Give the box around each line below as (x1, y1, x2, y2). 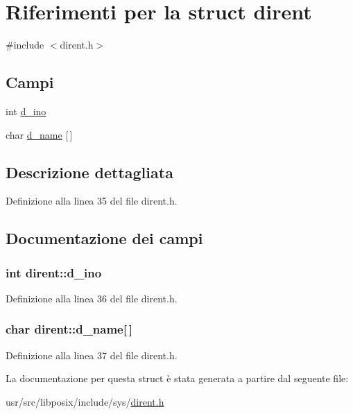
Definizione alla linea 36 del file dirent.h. (6, 291, 178, 305)
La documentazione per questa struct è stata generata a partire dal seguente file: (6, 371, 349, 386)
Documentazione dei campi (6, 227, 203, 249)
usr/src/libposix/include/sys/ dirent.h (6, 394, 164, 408)
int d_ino (6, 103, 46, 118)
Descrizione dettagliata (6, 161, 173, 182)
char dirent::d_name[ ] (6, 320, 132, 338)
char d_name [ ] (6, 127, 73, 141)
